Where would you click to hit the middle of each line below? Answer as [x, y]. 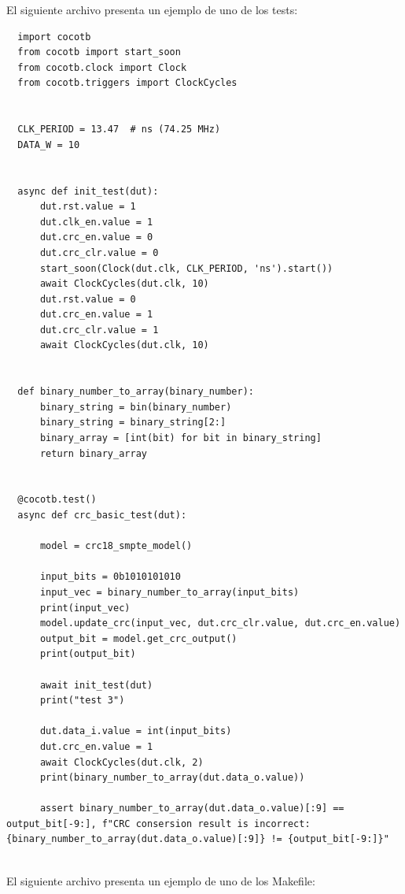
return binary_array [93, 453]
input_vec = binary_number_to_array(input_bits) [169, 592]
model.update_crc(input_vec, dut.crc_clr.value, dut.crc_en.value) [220, 623]
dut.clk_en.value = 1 [96, 222]
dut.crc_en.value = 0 [96, 237]
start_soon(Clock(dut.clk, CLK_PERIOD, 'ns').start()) [186, 268]
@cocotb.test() [57, 500]
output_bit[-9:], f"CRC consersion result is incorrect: [158, 824]
